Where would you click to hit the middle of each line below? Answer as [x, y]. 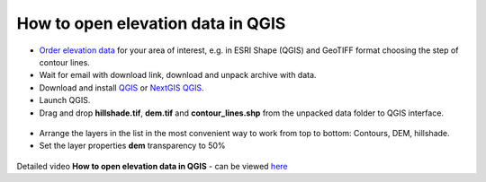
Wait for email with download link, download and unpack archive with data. [178, 75]
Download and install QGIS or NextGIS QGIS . [121, 87]
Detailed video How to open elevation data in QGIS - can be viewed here [152, 166]
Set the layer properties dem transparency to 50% [132, 146]
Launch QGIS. [65, 100]
